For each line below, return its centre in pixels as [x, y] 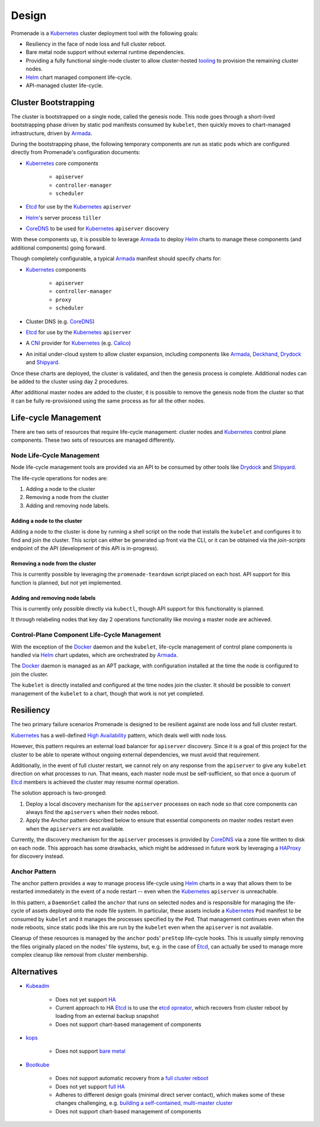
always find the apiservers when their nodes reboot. [92, 812]
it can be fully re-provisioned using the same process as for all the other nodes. [108, 401]
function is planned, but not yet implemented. [66, 582]
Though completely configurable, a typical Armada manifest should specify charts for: [116, 258]
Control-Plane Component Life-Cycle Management [86, 635]
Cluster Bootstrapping [53, 102]
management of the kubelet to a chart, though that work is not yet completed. [108, 693]
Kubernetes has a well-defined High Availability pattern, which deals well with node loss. [119, 735]
